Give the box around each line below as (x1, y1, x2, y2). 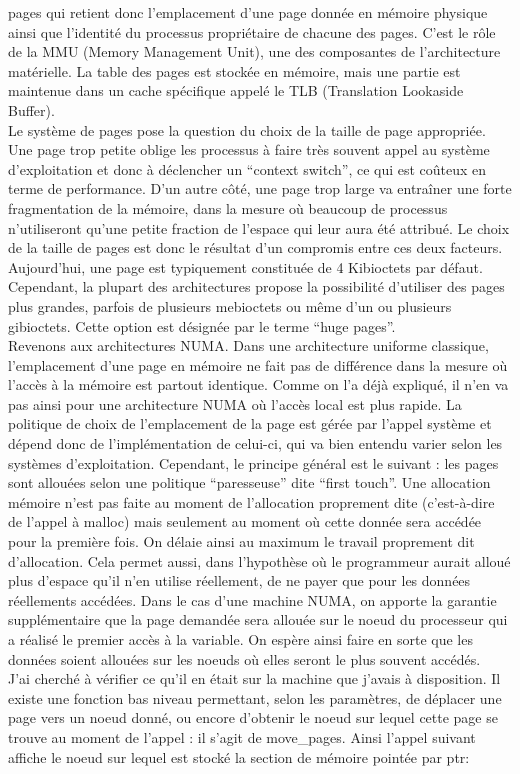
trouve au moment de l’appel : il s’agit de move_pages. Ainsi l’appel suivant (8, 726, 476, 747)
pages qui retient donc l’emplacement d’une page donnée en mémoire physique (8, 2, 488, 22)
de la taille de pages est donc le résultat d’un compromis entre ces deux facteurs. (8, 237, 503, 258)
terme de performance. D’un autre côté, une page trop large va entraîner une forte (8, 178, 512, 199)
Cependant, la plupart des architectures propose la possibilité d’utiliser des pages (8, 276, 505, 297)
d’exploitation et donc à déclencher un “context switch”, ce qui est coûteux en (8, 158, 487, 179)
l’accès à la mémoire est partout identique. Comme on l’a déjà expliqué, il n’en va (8, 374, 509, 395)
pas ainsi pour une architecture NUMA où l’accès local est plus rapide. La (8, 393, 462, 414)
